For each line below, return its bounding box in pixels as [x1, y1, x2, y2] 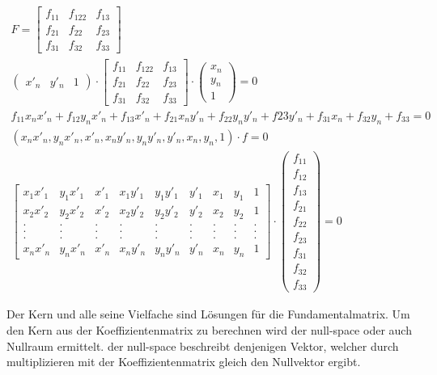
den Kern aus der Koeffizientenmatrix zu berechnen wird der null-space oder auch [6, 321, 412, 338]
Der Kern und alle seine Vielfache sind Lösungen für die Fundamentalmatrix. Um [6, 305, 410, 322]
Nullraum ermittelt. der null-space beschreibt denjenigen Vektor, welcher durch [6, 337, 399, 354]
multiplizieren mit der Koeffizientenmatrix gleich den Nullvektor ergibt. [6, 353, 361, 370]
